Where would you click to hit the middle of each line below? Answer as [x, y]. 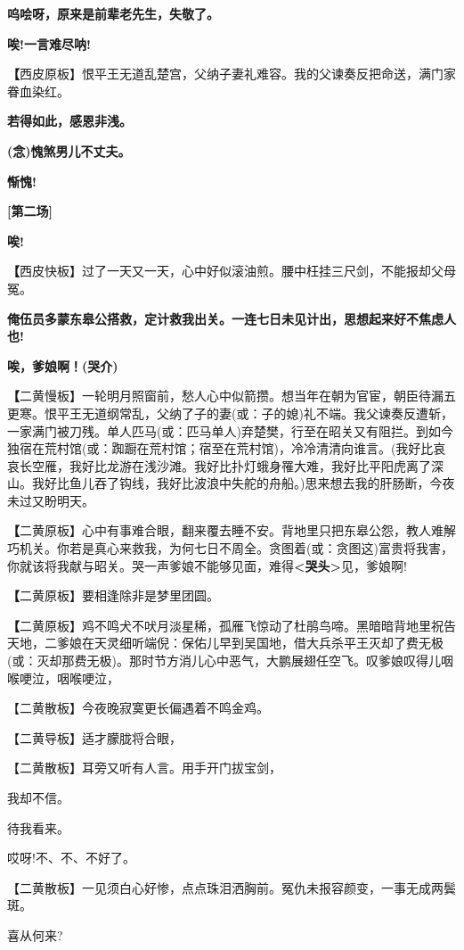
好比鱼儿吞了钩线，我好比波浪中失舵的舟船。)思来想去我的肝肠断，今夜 [249, 483]
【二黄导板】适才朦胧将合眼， [94, 737]
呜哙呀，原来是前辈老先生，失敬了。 [113, 13]
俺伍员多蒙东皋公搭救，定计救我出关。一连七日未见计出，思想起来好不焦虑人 [232, 318]
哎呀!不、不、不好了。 [71, 858]
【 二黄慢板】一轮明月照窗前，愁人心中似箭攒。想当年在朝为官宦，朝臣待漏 [225, 396]
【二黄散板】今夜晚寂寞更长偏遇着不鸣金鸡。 [138, 708]
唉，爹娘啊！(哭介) [63, 365]
